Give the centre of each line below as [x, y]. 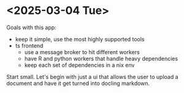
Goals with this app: [31, 27]
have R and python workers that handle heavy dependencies [101, 58]
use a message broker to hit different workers [82, 52]
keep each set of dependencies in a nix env [79, 65]
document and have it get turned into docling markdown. [78, 83]
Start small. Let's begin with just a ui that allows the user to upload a [93, 77]
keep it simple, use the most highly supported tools [80, 39]
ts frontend [29, 46]
